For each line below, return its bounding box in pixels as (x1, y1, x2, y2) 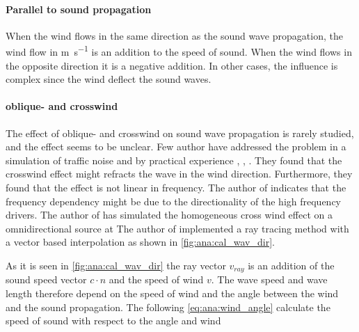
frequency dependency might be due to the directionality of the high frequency (6, 193, 341, 208)
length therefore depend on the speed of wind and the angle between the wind (6, 286, 339, 301)
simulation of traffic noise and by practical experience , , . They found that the (6, 152, 342, 167)
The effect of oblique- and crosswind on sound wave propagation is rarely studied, (6, 125, 354, 140)
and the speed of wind (109, 272, 204, 287)
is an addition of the (248, 258, 335, 272)
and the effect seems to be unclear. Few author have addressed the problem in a (6, 139, 346, 154)
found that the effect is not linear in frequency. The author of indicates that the (6, 180, 346, 194)
